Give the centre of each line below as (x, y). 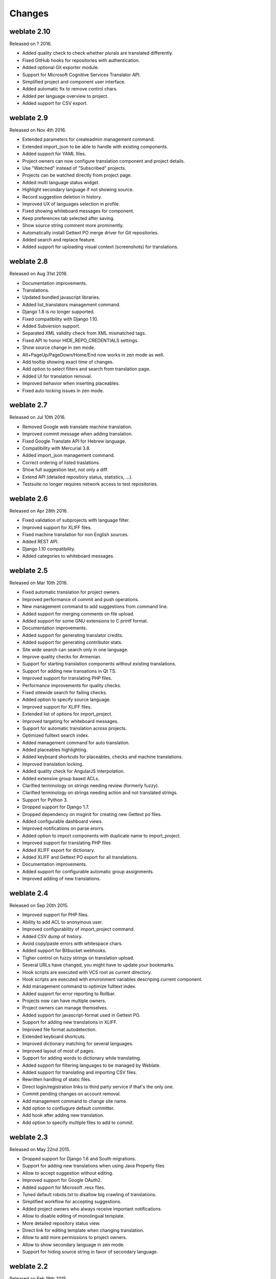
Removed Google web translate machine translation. (77, 427)
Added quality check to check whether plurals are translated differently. (98, 53)
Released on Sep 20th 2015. (39, 905)
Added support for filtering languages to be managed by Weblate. (91, 1065)
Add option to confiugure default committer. (68, 1108)
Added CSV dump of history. (52, 936)
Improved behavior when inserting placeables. (71, 383)
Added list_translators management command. (71, 304)
